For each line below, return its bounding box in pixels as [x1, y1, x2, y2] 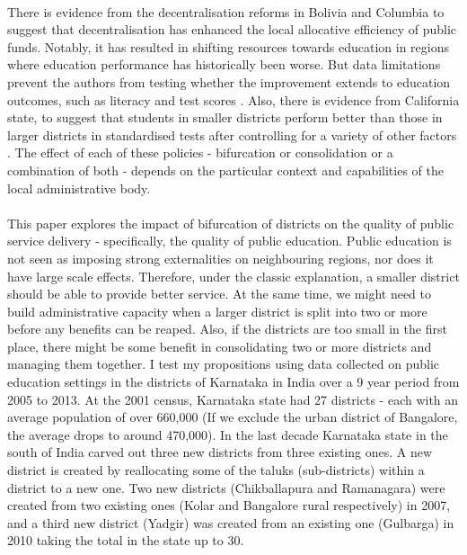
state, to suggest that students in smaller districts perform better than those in [7, 108, 443, 127]
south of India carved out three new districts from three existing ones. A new [7, 443, 433, 461]
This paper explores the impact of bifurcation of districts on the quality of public [7, 213, 454, 232]
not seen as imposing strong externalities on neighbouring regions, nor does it [7, 248, 434, 267]
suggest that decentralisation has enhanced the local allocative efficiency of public [7, 20, 457, 39]
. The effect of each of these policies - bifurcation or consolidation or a [7, 143, 393, 162]
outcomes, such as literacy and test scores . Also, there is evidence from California [7, 90, 460, 109]
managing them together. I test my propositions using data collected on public [7, 354, 440, 373]
